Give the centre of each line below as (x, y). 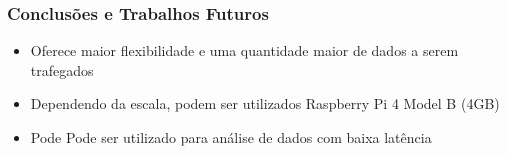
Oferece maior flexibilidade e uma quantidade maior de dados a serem (244, 50)
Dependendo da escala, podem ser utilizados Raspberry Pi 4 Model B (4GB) (265, 103)
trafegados (62, 69)
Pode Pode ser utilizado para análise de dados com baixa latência (231, 137)
